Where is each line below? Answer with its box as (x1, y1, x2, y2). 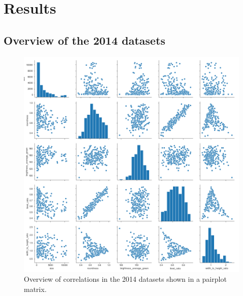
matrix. (24, 283, 47, 294)
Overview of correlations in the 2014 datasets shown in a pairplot (24, 274, 227, 284)
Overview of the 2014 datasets (4, 32, 165, 48)
